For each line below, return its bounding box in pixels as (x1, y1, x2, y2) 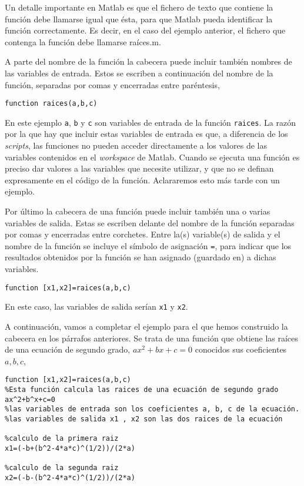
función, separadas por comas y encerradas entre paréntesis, (5, 78, 220, 91)
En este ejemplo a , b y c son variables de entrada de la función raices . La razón (5, 116, 296, 128)
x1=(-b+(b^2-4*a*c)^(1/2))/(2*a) (5, 444, 135, 453)
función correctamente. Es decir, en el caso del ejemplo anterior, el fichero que (5, 24, 286, 36)
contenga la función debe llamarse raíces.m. (5, 35, 161, 48)
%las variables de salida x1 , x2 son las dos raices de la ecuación (5, 414, 283, 423)
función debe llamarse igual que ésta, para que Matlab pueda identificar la (5, 12, 273, 25)
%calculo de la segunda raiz (5, 464, 119, 472)
